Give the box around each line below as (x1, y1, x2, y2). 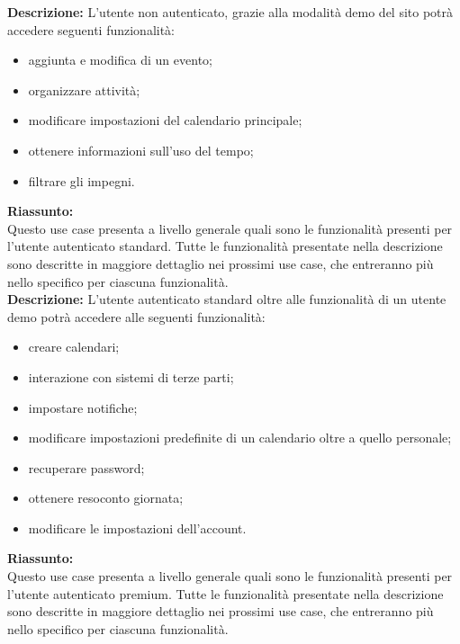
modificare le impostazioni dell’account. (28, 518, 247, 537)
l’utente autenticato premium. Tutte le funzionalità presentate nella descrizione (7, 584, 444, 603)
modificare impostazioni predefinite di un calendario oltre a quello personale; (28, 428, 452, 447)
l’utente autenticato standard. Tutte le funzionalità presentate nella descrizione (7, 237, 443, 255)
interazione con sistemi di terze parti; (28, 367, 234, 386)
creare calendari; (28, 337, 120, 356)
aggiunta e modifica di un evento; (28, 50, 212, 69)
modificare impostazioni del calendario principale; (28, 111, 302, 130)
